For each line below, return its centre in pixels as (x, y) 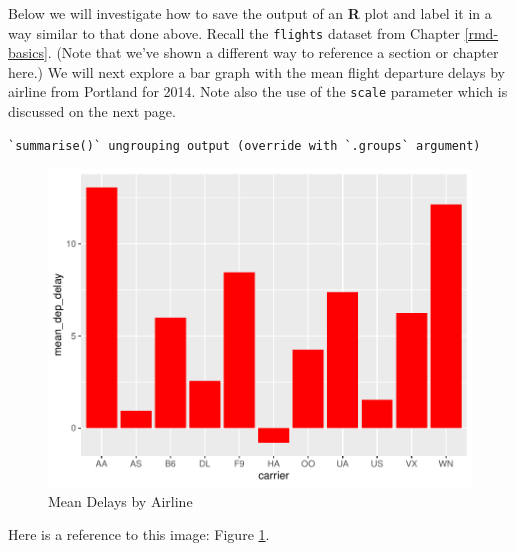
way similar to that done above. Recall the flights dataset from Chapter (234, 32)
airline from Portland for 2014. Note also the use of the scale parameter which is (258, 91)
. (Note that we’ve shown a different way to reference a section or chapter (273, 52)
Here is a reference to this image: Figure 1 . (139, 534)
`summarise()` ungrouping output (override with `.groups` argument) (244, 145)
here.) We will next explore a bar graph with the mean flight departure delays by (256, 71)
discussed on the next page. (92, 111)
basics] (28, 52)
